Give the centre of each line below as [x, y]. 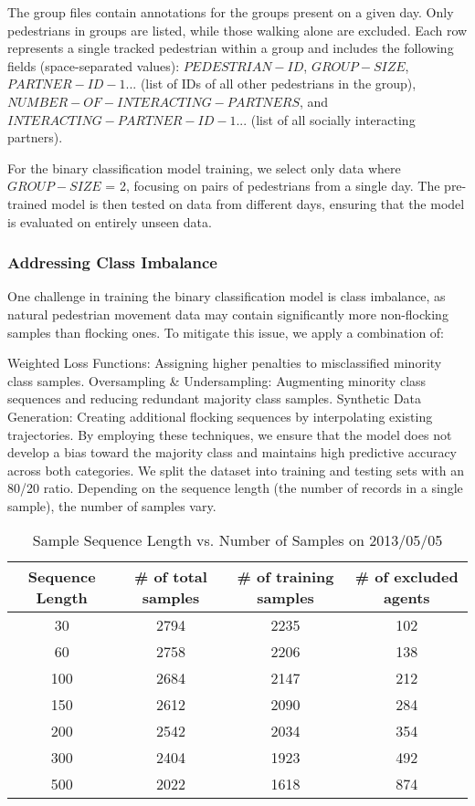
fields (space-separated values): [94, 65]
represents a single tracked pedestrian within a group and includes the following [231, 48]
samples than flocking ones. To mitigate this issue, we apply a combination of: [226, 332]
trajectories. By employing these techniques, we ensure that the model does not [230, 434]
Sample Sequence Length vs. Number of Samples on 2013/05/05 [237, 540]
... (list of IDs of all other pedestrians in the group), [271, 84]
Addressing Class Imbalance [112, 262]
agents [406, 598]
